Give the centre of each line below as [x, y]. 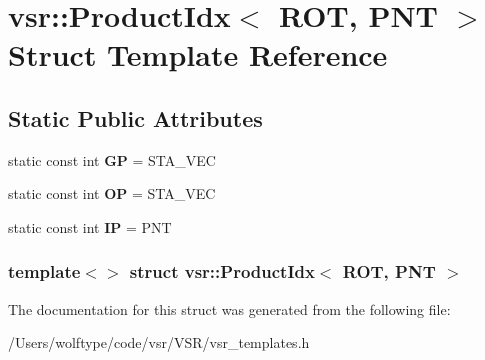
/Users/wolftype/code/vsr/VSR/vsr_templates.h [159, 342]
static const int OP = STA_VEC [112, 193]
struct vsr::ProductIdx [222, 271]
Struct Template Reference [198, 54]
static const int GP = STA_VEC [112, 159]
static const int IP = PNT [90, 226]
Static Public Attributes [135, 117]
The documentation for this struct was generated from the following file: [229, 308]
